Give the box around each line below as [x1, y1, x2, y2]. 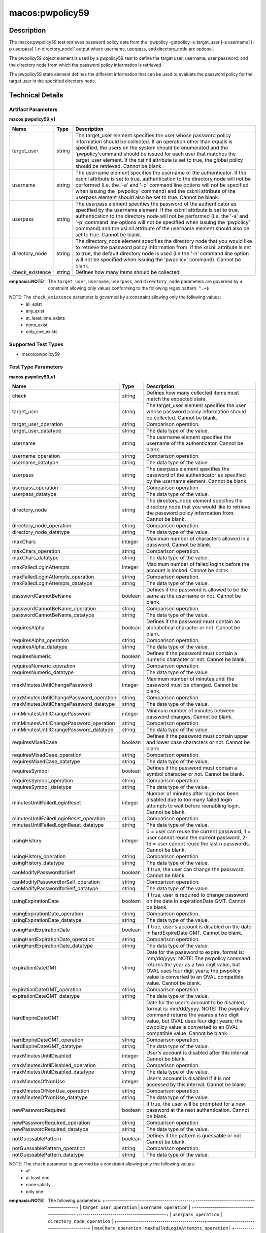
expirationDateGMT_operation [12, 986, 82, 993]
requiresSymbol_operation [12, 777, 73, 784]
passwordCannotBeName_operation [12, 605, 96, 612]
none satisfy [26, 1182, 51, 1188]
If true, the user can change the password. [146, 866, 245, 872]
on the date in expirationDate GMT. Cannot [146, 898, 246, 905]
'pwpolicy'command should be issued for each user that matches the [75, 150, 236, 157]
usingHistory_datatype [12, 859, 64, 866]
